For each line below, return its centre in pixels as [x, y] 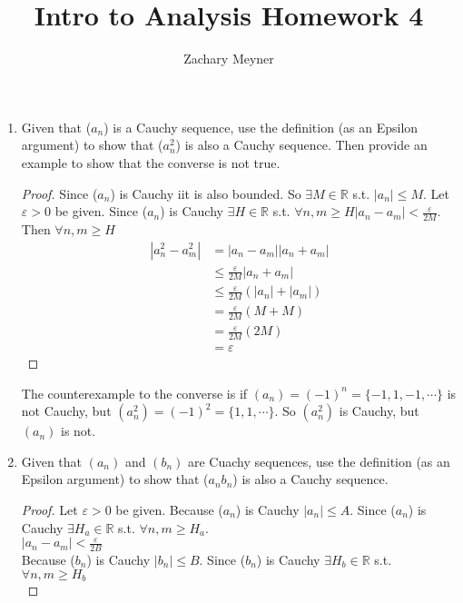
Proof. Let [49, 509]
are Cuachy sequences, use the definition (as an [319, 461]
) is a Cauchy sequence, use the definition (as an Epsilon [261, 127]
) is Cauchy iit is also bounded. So [206, 193]
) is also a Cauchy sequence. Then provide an [301, 145]
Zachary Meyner [229, 59]
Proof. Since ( [59, 193]
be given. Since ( [101, 211]
